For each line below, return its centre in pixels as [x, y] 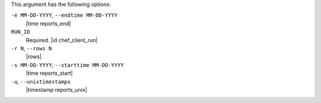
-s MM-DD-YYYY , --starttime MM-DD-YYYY [67, 65]
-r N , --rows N [32, 48]
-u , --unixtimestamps [41, 81]
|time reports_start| [49, 73]
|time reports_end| [48, 23]
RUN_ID [21, 32]
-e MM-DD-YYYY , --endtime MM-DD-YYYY [64, 15]
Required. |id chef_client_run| [62, 40]
